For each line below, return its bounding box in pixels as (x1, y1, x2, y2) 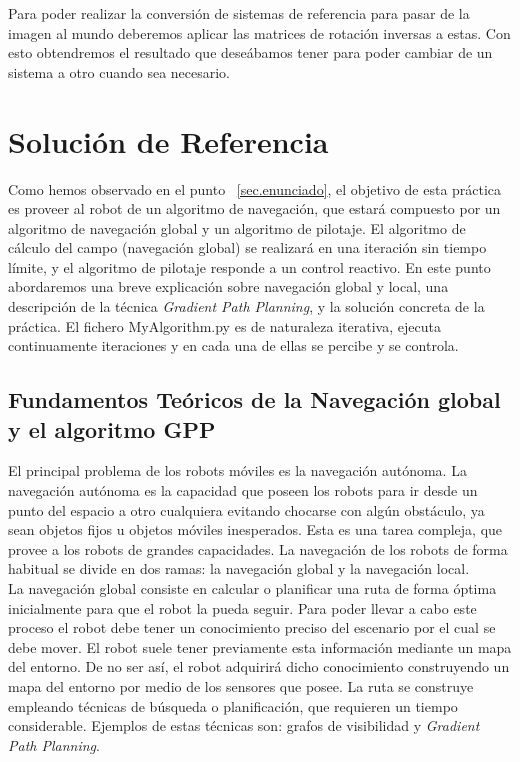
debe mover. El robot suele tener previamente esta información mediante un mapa (8, 636, 512, 657)
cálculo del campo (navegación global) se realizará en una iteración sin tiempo (8, 237, 487, 258)
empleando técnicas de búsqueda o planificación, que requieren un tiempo (8, 695, 458, 716)
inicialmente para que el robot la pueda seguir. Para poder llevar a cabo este (8, 597, 477, 618)
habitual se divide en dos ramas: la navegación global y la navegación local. (8, 558, 470, 579)
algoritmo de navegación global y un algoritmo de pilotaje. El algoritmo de (8, 217, 466, 238)
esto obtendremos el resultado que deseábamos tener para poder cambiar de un (8, 42, 493, 63)
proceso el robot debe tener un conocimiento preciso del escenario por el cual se (8, 617, 496, 638)
